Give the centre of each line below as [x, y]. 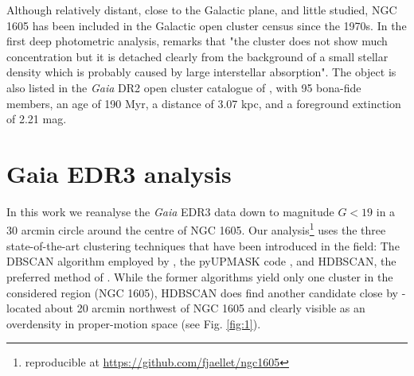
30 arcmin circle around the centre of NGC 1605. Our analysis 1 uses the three [196, 229]
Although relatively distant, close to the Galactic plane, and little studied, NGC [202, 10]
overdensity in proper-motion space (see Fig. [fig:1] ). [134, 323]
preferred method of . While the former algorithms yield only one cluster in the [200, 276]
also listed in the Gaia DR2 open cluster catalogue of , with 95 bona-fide [184, 87]
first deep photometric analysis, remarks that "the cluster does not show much [197, 41]
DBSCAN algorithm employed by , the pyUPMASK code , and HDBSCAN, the [201, 261]
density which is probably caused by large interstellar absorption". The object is [201, 72]
